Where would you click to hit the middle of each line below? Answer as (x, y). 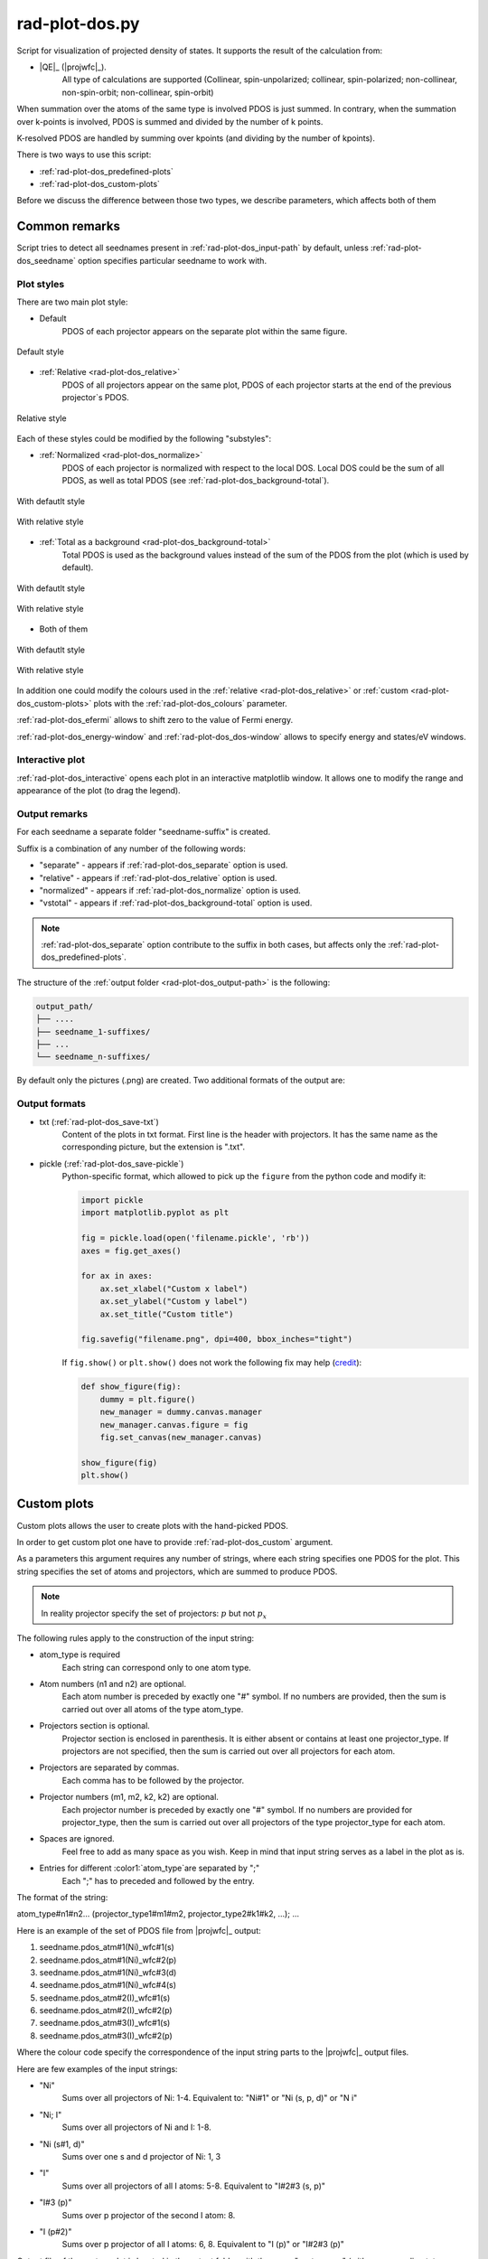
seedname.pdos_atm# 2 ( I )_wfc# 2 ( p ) (106, 2011)
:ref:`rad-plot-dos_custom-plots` (99, 184)
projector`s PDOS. (96, 398)
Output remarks (52, 813)
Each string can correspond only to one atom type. (157, 1667)
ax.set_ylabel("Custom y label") (174, 1302)
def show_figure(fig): (131, 1387)
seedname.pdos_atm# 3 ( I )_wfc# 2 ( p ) (106, 2035)
